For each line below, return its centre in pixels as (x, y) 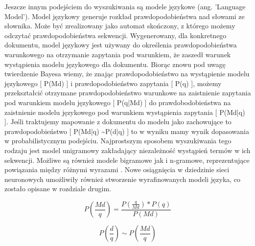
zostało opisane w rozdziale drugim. (58, 189)
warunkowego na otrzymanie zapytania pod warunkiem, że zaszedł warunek (118, 54)
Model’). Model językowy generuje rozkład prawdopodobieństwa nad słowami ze (125, 16)
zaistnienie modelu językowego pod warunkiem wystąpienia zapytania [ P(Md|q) (125, 112)
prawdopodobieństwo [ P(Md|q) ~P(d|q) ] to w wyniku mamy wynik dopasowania (127, 131)
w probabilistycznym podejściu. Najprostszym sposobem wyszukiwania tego (118, 141)
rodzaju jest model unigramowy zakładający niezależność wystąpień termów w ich (127, 150)
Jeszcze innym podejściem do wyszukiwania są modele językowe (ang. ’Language (125, 6)
